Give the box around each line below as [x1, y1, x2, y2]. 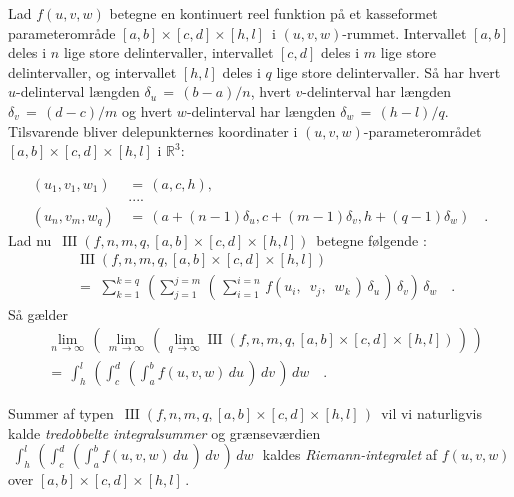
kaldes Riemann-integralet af [262, 444, 438, 465]
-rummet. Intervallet [342, 22, 467, 43]
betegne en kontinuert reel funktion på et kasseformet [109, 3, 438, 23]
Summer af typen [8, 403, 114, 424]
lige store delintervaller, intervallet [63, 42, 274, 63]
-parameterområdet [363, 120, 482, 141]
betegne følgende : [316, 229, 427, 250]
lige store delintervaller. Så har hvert [276, 61, 501, 82]
